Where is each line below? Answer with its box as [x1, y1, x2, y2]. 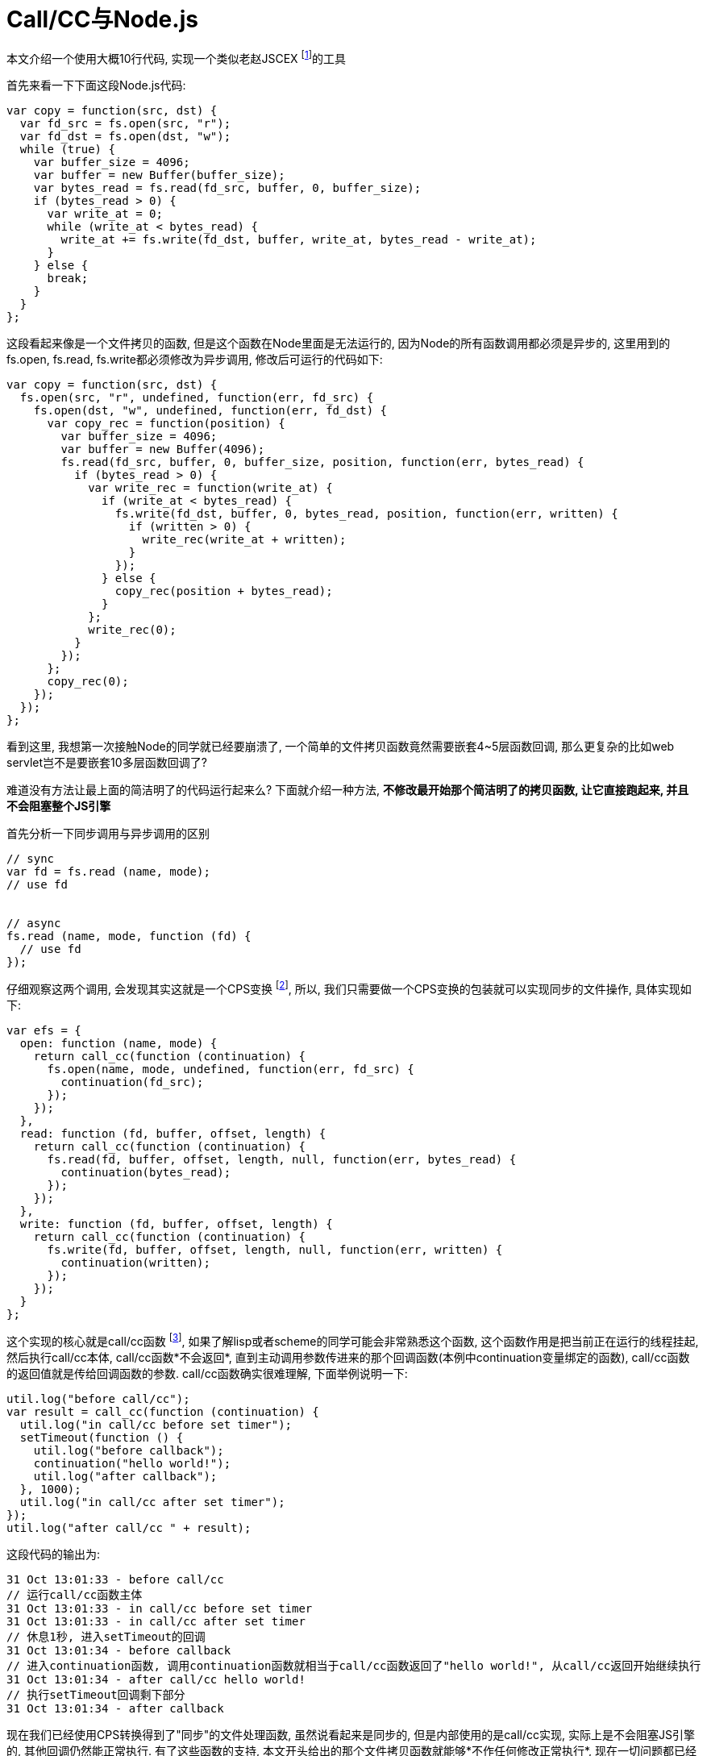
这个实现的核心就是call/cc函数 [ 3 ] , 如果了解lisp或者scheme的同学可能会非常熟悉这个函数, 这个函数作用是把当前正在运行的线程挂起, [6, 1332, 699, 1348]
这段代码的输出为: [6, 1546, 101, 1561]
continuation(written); [60, 1256, 210, 1270]
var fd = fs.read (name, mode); [6, 865, 210, 879]
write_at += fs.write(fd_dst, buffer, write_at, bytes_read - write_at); [60, 233, 537, 247]
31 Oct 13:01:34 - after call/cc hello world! [6, 1672, 306, 1686]
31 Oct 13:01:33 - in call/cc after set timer [6, 1614, 306, 1628]
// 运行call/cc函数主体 [6, 1587, 143, 1601]
